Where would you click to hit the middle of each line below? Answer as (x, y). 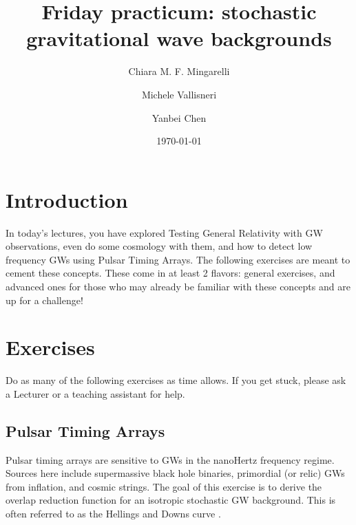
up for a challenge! (44, 300)
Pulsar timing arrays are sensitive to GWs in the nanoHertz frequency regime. (170, 459)
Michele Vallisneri (179, 94)
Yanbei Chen (179, 117)
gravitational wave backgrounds (179, 38)
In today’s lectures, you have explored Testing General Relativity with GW (164, 232)
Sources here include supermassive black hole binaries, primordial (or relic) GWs (175, 473)
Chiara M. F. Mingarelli (179, 71)
